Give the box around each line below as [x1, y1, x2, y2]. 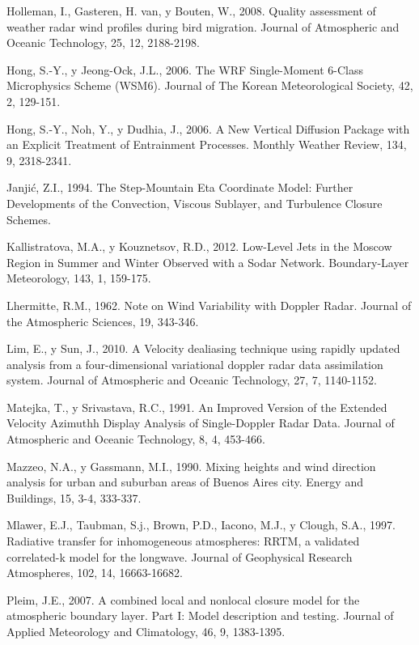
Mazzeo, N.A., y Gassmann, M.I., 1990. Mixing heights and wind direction [6, 457, 376, 474]
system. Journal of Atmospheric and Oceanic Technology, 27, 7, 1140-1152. [6, 371, 377, 388]
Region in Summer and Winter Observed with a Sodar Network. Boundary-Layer [6, 253, 409, 270]
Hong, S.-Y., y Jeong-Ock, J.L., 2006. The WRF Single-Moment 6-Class [6, 61, 363, 78]
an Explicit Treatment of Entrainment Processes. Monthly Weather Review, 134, [6, 136, 407, 153]
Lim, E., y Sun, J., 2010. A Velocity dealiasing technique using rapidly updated [6, 340, 400, 357]
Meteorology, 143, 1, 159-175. [6, 269, 151, 286]
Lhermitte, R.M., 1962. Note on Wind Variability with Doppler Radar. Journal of [6, 296, 412, 313]
